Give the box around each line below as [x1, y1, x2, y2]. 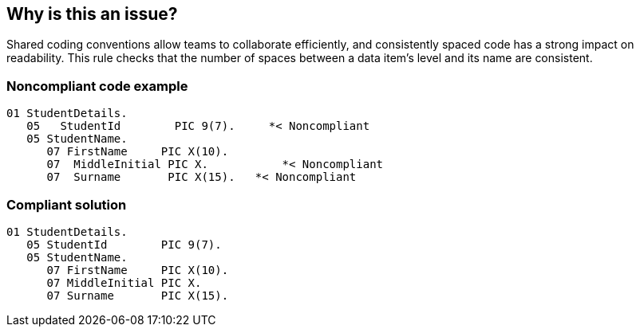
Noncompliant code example [6, 77, 188, 94]
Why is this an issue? [6, 4, 178, 24]
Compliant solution [6, 196, 127, 213]
